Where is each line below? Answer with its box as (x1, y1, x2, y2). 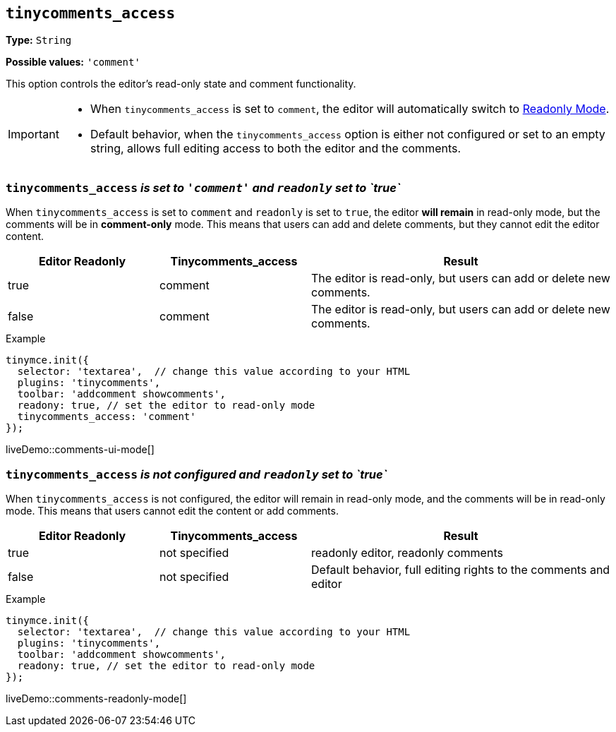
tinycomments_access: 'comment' (17, 411, 196, 423)
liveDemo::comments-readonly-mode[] (6, 692, 187, 704)
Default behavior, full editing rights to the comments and (311, 562, 610, 577)
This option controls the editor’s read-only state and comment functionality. (6, 78, 356, 90)
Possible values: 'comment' (6, 56, 140, 68)
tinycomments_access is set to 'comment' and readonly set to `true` (6, 180, 401, 195)
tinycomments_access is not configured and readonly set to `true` (6, 467, 387, 481)
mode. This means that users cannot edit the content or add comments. (6, 504, 339, 517)
